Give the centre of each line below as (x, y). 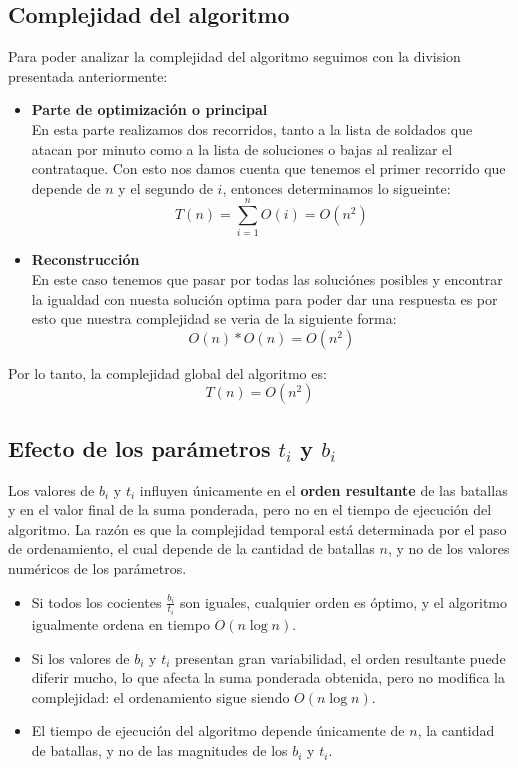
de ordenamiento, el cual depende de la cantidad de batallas (191, 548)
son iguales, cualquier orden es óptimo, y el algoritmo (344, 601)
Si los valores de (80, 657)
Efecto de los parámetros (139, 447)
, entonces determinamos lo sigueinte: (336, 187)
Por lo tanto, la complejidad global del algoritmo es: (167, 372)
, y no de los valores (448, 548)
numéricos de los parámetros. (97, 568)
